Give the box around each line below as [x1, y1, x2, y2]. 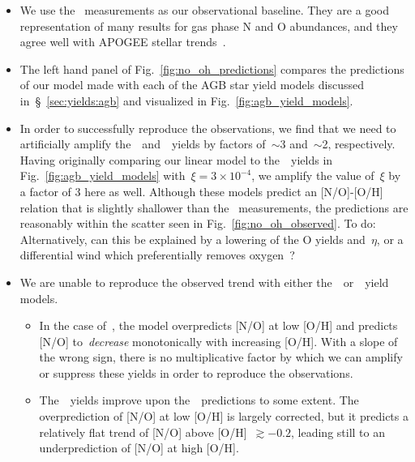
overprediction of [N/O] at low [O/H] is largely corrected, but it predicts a [39, 408, 409, 425]
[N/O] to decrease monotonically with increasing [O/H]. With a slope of [39, 332, 398, 349]
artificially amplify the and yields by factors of [19, 135, 266, 152]
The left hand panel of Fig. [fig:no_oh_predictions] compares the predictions [19, 60, 404, 77]
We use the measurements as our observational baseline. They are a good [19, 2, 389, 18]
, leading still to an [291, 423, 386, 440]
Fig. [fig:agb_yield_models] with [19, 167, 186, 184]
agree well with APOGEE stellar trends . [19, 33, 226, 50]
